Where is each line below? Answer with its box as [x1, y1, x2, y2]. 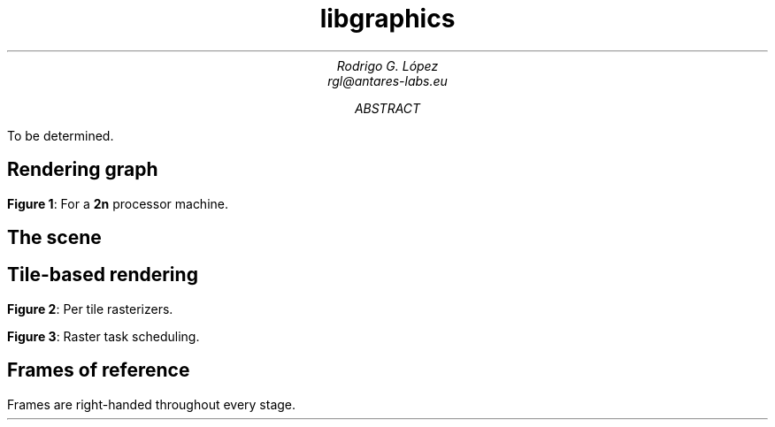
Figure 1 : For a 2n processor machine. [7, 195, 229, 211]
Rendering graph [7, 158, 158, 181]
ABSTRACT [354, 100, 421, 116]
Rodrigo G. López [336, 57, 439, 73]
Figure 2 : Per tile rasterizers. [7, 301, 173, 316]
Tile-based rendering [7, 263, 198, 286]
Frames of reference [7, 359, 190, 382]
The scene [7, 226, 102, 249]
